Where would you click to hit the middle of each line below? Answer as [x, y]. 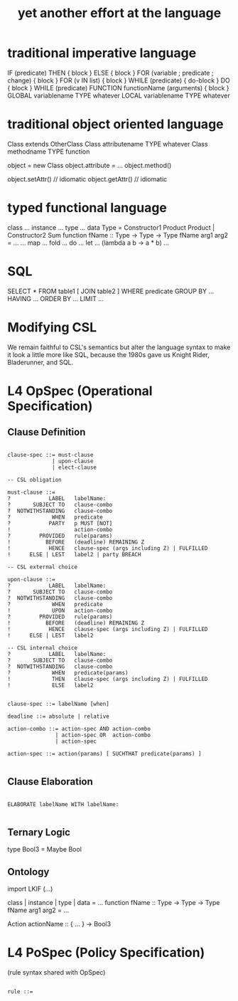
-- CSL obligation [34, 480]
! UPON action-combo [60, 610]
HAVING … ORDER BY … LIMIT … [56, 298]
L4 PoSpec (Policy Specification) [106, 953]
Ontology [28, 872]
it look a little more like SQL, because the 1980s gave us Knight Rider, [108, 354]
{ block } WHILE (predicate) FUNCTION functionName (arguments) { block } [118, 88]
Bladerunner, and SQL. [40, 362]
